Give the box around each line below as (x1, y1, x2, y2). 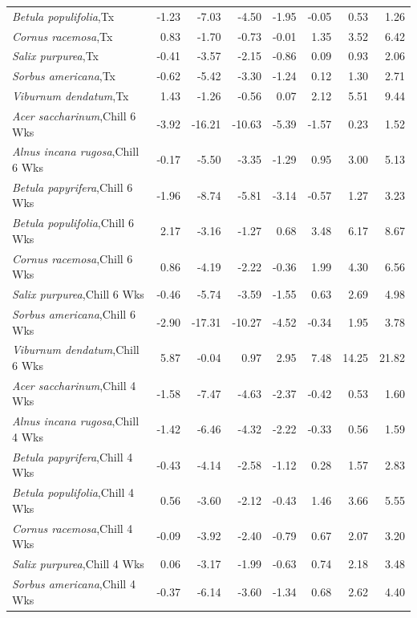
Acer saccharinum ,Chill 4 (12, 376, 136, 393)
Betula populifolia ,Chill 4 (12, 484, 134, 501)
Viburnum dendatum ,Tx (12, 87, 129, 104)
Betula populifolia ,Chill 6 (12, 214, 134, 231)
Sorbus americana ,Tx (12, 67, 116, 84)
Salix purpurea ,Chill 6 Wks (12, 286, 144, 303)
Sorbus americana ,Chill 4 (12, 575, 136, 592)
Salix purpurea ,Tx (12, 47, 99, 64)
